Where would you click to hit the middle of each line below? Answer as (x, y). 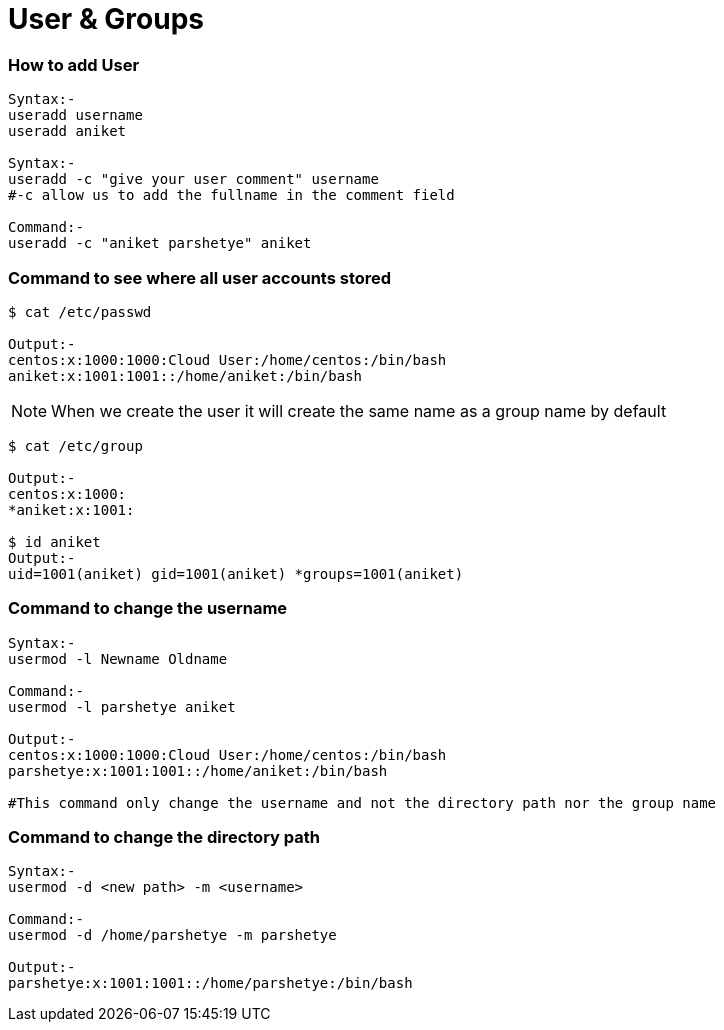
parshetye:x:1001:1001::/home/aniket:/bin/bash (198, 770)
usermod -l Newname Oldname (118, 658)
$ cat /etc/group (75, 445)
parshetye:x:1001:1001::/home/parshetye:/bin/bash (210, 983)
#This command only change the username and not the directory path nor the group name (362, 802)
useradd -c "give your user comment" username (193, 179)
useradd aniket (67, 131)
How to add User (74, 64)
